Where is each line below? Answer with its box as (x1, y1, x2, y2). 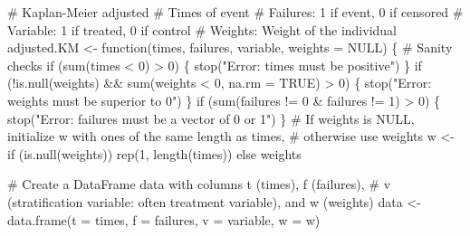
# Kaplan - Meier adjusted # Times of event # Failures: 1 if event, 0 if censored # (7, 3, 464, 21)
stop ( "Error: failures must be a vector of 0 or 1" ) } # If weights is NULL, (7, 109, 415, 127)
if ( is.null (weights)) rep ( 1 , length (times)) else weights (7, 144, 302, 163)
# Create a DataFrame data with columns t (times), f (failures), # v (7, 175, 391, 194)
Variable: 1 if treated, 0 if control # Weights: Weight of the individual (7, 20, 397, 39)
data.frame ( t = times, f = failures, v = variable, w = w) (7, 210, 321, 229)
